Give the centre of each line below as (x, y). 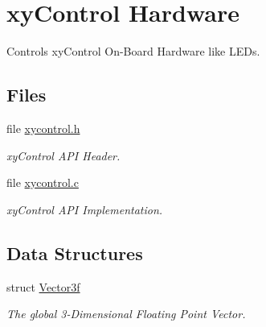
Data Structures (75, 252)
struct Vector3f (43, 286)
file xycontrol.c (43, 182)
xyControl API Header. (63, 155)
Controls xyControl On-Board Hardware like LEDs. (133, 51)
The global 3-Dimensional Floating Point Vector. (126, 314)
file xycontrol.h (43, 128)
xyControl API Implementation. (85, 209)
